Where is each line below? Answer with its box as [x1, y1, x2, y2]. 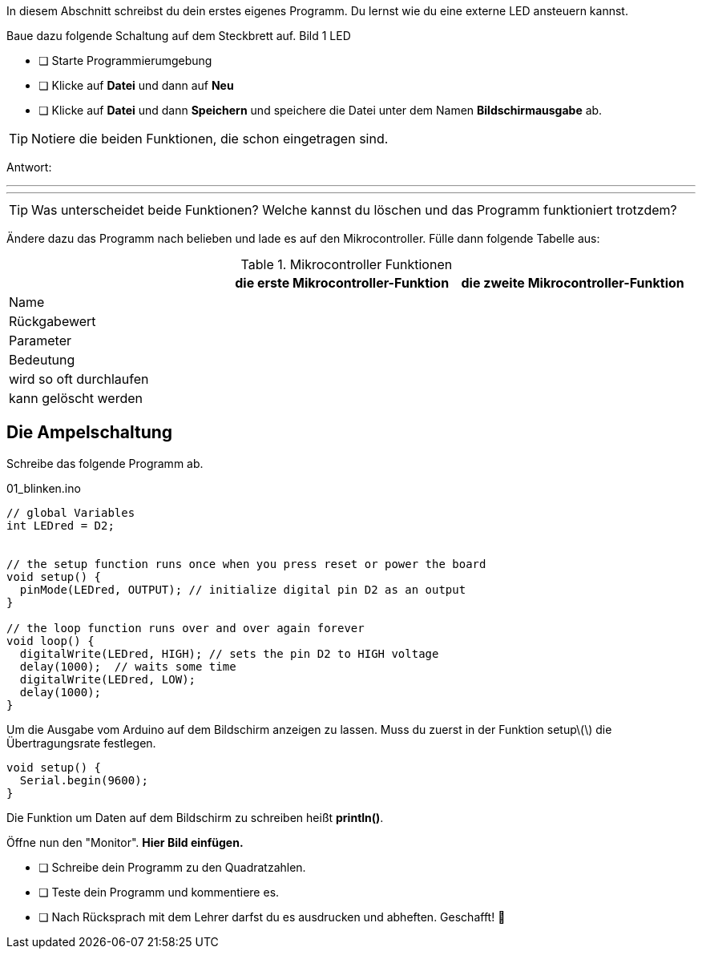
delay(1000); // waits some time [19, 659, 236, 673]
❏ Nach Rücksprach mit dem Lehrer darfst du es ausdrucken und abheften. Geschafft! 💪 [38, 909, 506, 924]
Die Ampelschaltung [6, 422, 173, 443]
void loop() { [6, 634, 95, 647]
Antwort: [6, 160, 52, 174]
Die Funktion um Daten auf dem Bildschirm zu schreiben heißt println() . [6, 810, 384, 824]
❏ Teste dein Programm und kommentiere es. [38, 884, 280, 899]
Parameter [9, 332, 71, 349]
